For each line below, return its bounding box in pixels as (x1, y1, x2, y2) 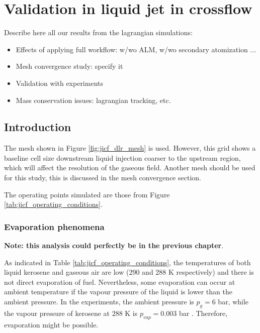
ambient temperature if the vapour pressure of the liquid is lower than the (4, 286, 232, 297)
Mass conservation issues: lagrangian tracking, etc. (16, 94, 171, 105)
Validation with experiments (16, 77, 103, 88)
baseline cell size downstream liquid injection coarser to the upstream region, (4, 152, 241, 163)
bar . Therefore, (179, 307, 228, 318)
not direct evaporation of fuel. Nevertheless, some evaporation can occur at (4, 276, 235, 287)
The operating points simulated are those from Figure (4, 189, 170, 199)
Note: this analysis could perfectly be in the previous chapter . (4, 240, 224, 251)
